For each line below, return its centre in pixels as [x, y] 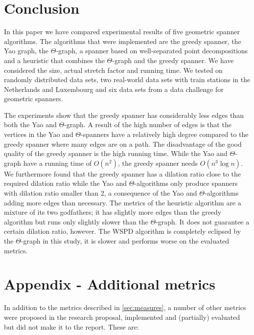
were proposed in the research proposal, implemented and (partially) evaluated [122, 317]
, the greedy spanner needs [158, 163]
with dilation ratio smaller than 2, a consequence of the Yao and [101, 193]
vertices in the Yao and [39, 134]
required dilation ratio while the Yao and [65, 183]
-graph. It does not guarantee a [203, 221]
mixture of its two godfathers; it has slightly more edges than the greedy [113, 212]
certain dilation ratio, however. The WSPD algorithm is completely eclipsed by [123, 231]
